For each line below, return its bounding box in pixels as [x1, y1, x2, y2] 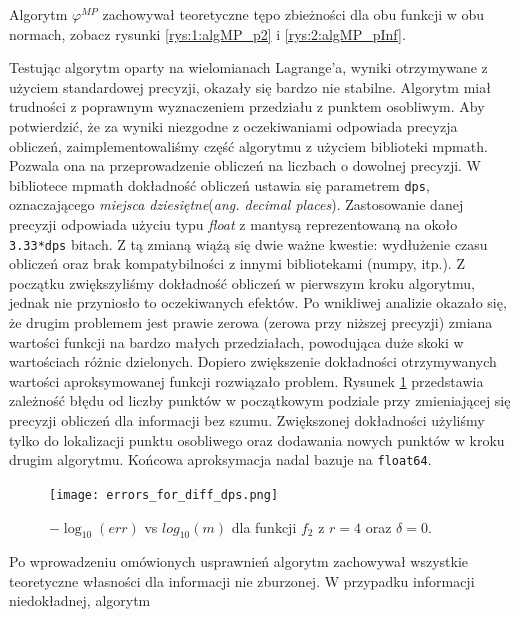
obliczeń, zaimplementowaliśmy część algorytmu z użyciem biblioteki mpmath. [9, 135, 488, 156]
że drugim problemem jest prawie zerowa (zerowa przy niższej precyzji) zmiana [9, 312, 493, 333]
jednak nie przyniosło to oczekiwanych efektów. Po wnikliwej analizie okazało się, [9, 292, 507, 313]
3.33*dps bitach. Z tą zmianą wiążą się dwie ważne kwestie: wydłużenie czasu [9, 233, 488, 254]
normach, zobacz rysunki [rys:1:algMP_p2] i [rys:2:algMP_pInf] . [9, 23, 406, 44]
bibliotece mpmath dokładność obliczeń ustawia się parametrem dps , [9, 174, 430, 195]
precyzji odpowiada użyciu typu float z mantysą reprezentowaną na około [9, 214, 458, 234]
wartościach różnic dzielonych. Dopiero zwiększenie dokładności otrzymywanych [9, 351, 497, 372]
